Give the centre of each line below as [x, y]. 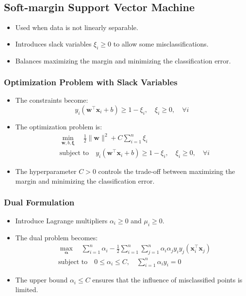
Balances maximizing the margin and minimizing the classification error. [123, 60]
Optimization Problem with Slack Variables [91, 82]
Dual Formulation [39, 202]
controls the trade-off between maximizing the [167, 171]
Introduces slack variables [53, 43]
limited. [27, 289]
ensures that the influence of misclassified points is [167, 280]
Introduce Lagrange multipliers [61, 220]
